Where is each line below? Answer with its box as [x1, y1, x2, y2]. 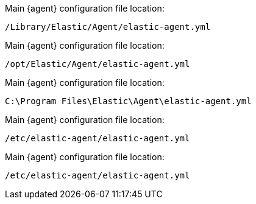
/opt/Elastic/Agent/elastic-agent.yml [5, 59, 190, 69]
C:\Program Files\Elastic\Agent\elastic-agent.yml [5, 96, 252, 106]
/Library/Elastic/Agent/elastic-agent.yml [5, 22, 211, 32]
